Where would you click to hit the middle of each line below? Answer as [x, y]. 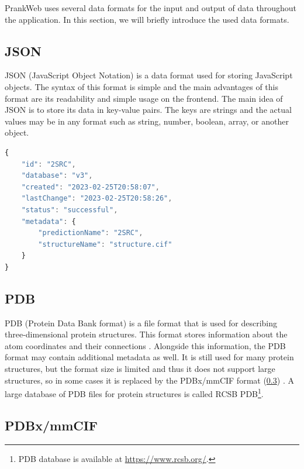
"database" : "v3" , [57, 176]
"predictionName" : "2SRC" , [91, 233]
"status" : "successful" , [70, 210]
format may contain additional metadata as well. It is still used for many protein [149, 357]
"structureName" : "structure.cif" [105, 244]
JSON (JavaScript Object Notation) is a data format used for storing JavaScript [149, 75]
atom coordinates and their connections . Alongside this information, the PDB [145, 345]
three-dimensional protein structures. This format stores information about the [146, 334]
